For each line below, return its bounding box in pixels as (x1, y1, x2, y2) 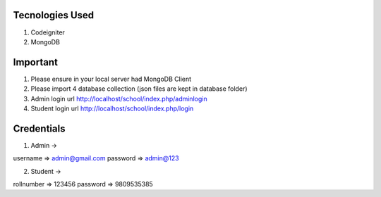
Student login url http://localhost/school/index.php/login (30, 104, 194, 113)
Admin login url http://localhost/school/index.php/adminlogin (30, 94, 207, 103)
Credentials (13, 122, 66, 134)
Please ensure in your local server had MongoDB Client (30, 75, 192, 83)
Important (13, 56, 58, 68)
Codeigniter (30, 28, 65, 37)
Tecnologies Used (13, 9, 95, 21)
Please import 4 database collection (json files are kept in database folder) (30, 84, 248, 93)
